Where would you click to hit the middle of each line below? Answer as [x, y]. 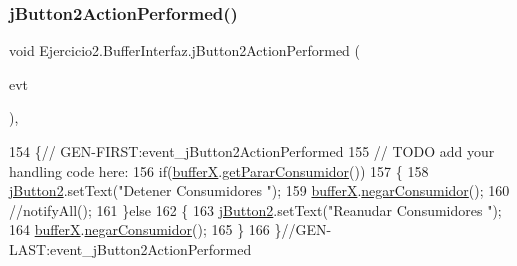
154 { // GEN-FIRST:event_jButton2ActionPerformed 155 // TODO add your [252, 151]
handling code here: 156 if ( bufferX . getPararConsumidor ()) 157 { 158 [219, 170]
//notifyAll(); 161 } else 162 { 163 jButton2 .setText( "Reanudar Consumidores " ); [255, 209]
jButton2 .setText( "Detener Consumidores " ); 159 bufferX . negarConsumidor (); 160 [259, 190]
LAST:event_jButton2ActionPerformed [130, 248]
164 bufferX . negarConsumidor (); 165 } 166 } [145, 229]
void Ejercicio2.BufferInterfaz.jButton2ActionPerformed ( [185, 50]
